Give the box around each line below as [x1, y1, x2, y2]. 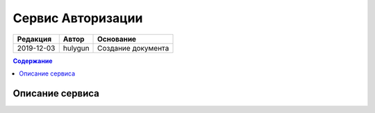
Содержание [12, 56, 53, 65]
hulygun [62, 43, 90, 53]
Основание [97, 34, 137, 44]
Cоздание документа [97, 43, 169, 53]
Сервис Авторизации [12, 10, 143, 26]
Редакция [17, 34, 52, 44]
